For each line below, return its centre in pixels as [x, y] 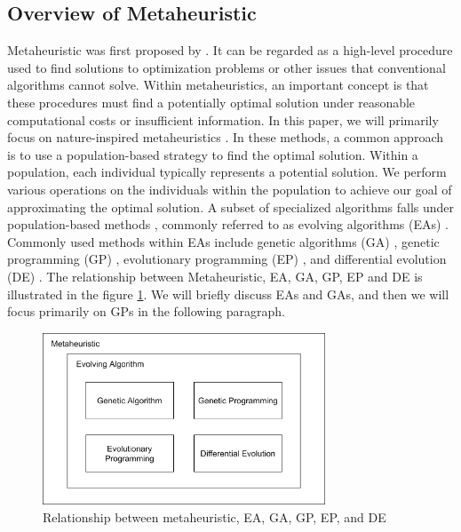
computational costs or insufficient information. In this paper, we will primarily [223, 119]
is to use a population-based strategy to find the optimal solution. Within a [213, 154]
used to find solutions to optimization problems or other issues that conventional [227, 67]
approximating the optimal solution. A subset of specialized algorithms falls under [231, 206]
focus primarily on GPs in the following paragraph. [146, 311]
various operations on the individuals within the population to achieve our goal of [230, 189]
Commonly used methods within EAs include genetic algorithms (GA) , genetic [223, 241]
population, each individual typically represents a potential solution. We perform [227, 172]
